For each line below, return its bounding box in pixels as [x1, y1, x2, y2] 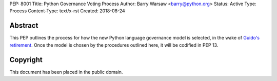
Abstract [9, 21, 38, 30]
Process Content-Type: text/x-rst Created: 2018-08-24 [9, 8, 125, 14]
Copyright [9, 55, 43, 64]
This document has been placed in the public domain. [9, 69, 123, 75]
